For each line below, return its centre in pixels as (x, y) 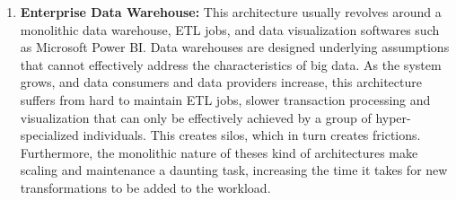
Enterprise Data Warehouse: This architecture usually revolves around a (231, 12)
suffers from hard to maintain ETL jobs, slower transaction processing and (225, 99)
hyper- (393, 117)
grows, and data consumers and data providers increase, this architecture (221, 82)
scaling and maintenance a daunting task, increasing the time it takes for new (234, 170)
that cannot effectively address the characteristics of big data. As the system (231, 64)
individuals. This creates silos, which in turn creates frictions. (252, 135)
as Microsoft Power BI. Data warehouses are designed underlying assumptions (235, 47)
